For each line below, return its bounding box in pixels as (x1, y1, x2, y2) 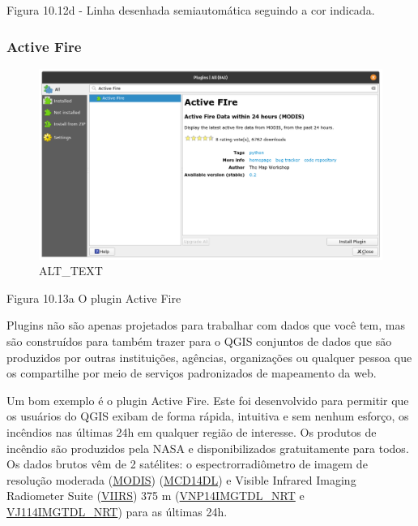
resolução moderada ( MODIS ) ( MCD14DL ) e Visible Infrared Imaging (6, 471, 356, 488)
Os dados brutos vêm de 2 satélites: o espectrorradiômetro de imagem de (6, 455, 368, 472)
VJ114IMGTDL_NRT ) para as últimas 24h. (6, 502, 228, 520)
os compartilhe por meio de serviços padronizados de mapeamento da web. (6, 364, 377, 382)
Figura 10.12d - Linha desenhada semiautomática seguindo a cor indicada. (6, 2, 375, 18)
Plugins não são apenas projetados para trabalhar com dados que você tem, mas (6, 317, 405, 334)
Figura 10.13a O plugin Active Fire (6, 289, 181, 306)
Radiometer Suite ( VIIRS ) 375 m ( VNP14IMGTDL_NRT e (6, 487, 305, 504)
